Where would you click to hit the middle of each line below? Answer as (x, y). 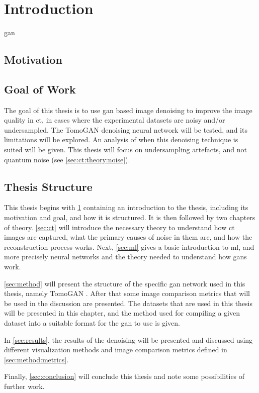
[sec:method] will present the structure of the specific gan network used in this (125, 283)
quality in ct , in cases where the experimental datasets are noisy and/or (115, 120)
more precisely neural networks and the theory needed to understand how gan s (125, 257)
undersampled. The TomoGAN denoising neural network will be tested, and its (126, 129)
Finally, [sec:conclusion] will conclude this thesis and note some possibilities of (124, 376)
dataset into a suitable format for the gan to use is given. (92, 323)
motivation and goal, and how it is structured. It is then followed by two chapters (130, 217)
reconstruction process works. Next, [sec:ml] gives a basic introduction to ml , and (129, 247)
